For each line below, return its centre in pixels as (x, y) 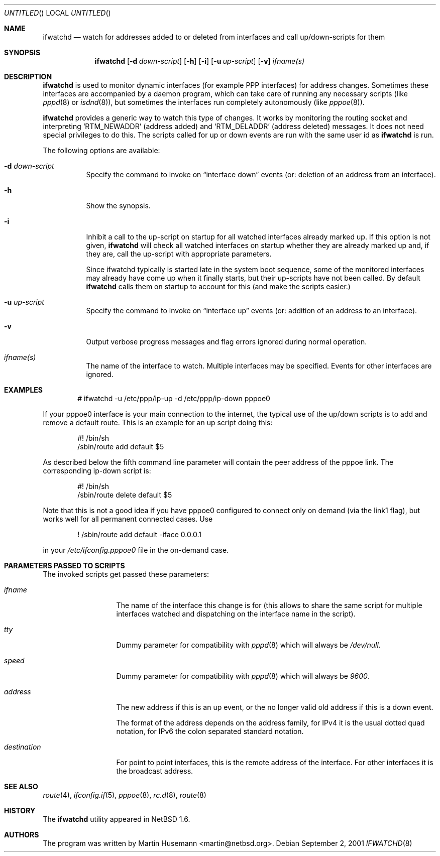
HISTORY (20, 811)
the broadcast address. (155, 771)
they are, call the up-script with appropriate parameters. (179, 254)
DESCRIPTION (28, 77)
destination (23, 747)
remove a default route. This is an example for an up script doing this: (158, 422)
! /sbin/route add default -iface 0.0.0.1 (140, 534)
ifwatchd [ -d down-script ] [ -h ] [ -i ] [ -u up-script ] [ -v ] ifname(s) (199, 61)
